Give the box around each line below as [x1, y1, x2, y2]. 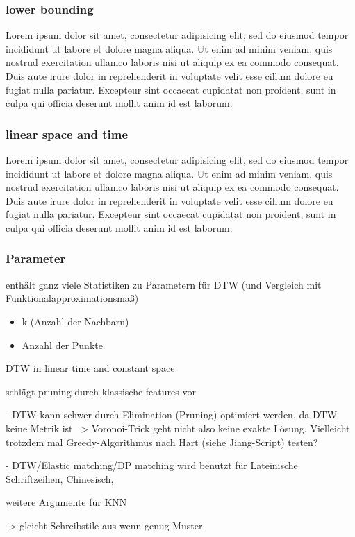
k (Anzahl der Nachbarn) [22, 314, 129, 328]
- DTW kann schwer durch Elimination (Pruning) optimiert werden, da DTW [6, 407, 338, 422]
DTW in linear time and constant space [6, 361, 175, 375]
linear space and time [6, 125, 129, 142]
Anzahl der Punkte [22, 337, 103, 352]
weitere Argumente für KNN [6, 495, 127, 509]
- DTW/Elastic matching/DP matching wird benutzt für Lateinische [6, 458, 298, 472]
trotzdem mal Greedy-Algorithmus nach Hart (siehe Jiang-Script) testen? [6, 434, 318, 449]
